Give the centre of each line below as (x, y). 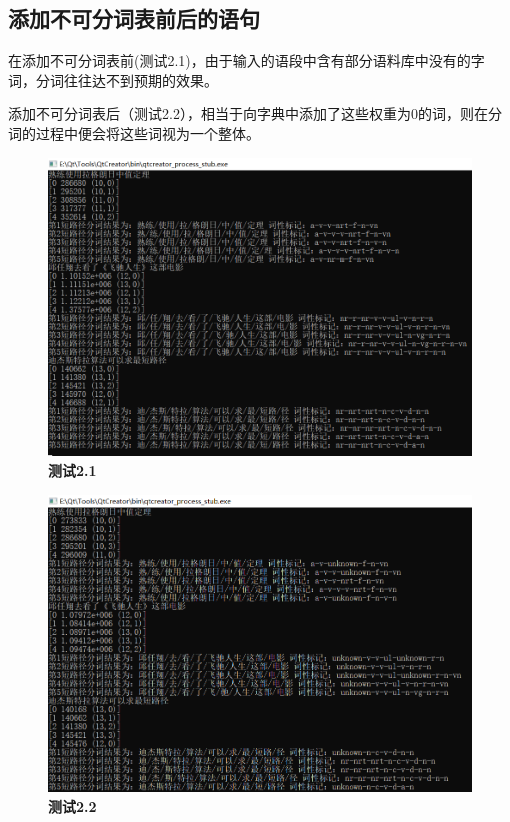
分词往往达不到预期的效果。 (126, 79)
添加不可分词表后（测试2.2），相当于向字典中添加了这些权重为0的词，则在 (248, 113)
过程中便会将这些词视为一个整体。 (147, 132)
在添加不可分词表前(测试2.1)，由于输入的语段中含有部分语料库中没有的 (239, 60)
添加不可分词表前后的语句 (134, 18)
